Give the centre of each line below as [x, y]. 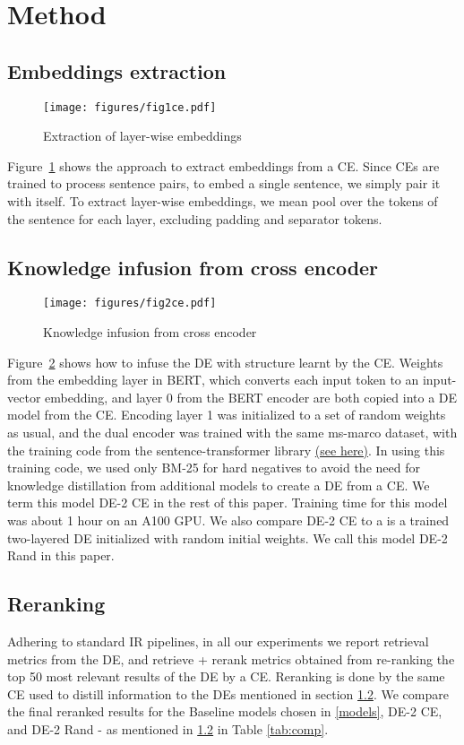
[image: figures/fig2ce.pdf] [130, 303]
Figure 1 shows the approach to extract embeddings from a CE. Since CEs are [223, 165]
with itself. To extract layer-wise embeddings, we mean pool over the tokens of [223, 201]
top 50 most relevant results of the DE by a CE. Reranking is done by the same [226, 676]
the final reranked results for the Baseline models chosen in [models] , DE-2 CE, [225, 711]
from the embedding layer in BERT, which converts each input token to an [213, 380]
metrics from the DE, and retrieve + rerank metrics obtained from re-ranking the [231, 658]
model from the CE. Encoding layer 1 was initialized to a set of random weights [227, 415]
